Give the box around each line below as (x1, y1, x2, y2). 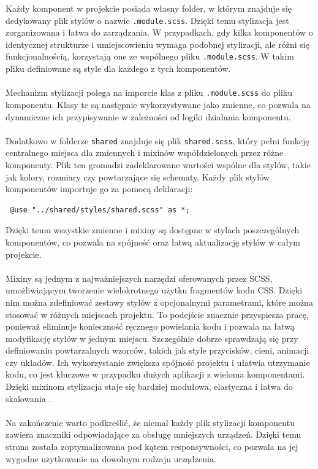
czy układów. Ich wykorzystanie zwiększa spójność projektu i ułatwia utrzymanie (6, 355, 310, 368)
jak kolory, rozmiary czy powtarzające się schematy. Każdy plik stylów (6, 170, 270, 183)
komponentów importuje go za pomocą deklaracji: (6, 182, 193, 195)
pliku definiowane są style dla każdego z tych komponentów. (6, 62, 231, 75)
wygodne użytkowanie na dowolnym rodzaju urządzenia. (6, 452, 216, 465)
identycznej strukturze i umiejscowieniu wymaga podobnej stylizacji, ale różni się (6, 37, 309, 50)
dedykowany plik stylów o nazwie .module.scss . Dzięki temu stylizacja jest (6, 14, 289, 26)
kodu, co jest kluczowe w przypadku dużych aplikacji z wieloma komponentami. (6, 368, 305, 381)
